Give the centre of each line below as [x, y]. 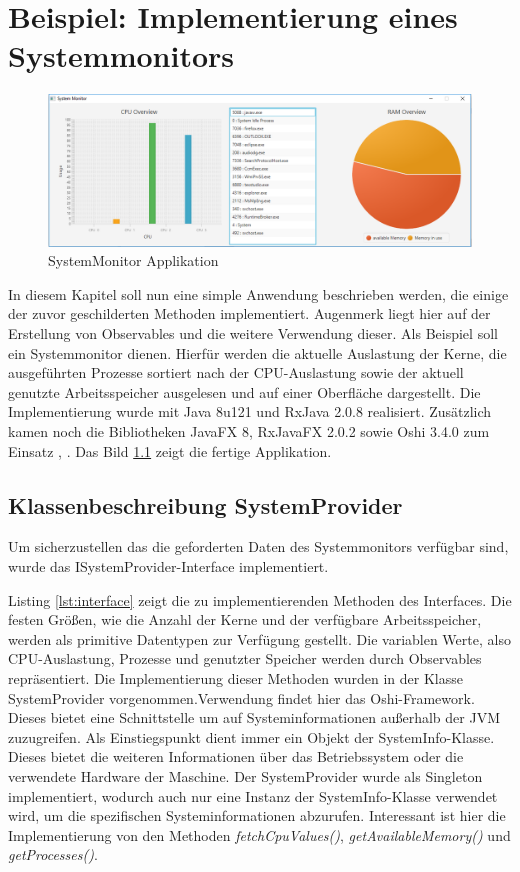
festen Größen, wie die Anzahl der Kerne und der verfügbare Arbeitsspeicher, [245, 619]
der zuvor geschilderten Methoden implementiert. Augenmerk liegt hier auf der [249, 313]
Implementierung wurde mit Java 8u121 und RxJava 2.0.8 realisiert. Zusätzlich [250, 411]
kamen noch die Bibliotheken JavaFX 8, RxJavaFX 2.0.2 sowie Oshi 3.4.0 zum [249, 431]
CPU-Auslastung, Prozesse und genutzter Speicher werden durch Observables [245, 658]
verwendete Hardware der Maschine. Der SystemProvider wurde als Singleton [245, 775]
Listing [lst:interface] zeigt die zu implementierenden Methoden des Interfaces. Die [260, 599]
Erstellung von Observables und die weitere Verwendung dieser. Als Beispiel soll [253, 333]
